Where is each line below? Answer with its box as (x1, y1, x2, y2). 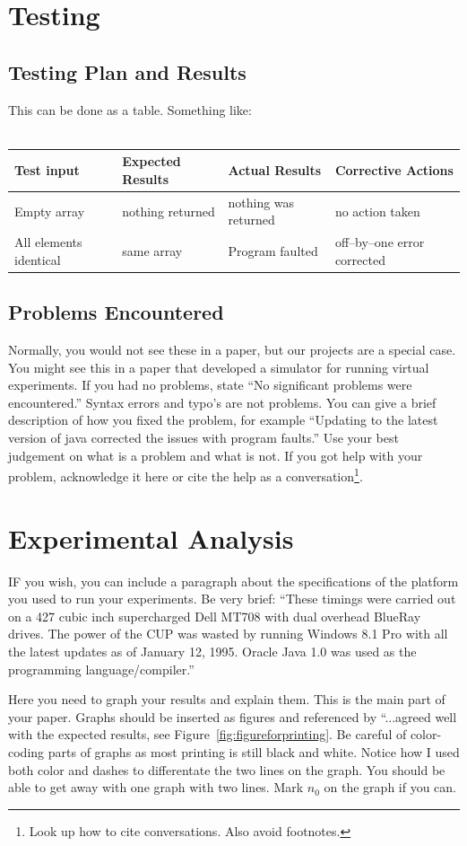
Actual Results (228, 161, 322, 180)
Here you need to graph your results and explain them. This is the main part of (8, 690, 445, 709)
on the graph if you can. (324, 778, 457, 797)
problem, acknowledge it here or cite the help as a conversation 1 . (8, 464, 363, 485)
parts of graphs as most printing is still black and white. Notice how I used (48, 742, 460, 761)
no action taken (334, 201, 420, 220)
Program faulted (228, 241, 318, 260)
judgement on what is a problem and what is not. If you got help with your (8, 445, 423, 464)
